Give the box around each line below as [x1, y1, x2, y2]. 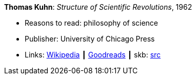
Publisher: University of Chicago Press [25, 34, 155, 43]
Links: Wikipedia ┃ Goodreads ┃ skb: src [25, 50, 161, 59]
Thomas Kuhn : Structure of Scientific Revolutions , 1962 [4, 3, 192, 11]
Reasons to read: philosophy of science [25, 18, 159, 27]
